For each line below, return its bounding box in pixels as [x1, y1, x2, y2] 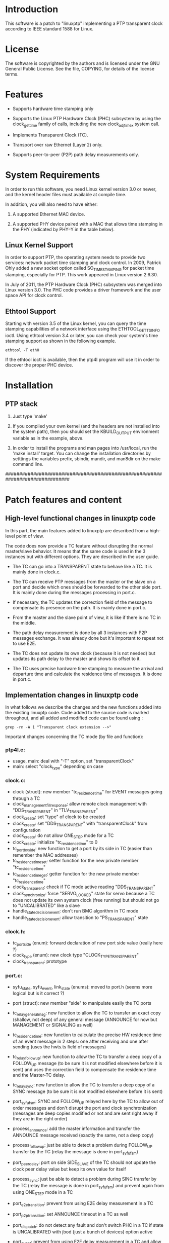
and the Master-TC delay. [12, 1072, 66, 1078]
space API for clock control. [5, 293, 63, 299]
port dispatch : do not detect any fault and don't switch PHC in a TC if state [12, 1222, 164, 1230]
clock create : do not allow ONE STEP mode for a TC [12, 832, 114, 839]
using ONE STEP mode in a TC [12, 1189, 73, 1196]
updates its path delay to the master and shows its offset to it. [12, 655, 141, 662]
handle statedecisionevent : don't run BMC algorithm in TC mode [12, 907, 139, 915]
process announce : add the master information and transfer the [12, 1125, 140, 1132]
